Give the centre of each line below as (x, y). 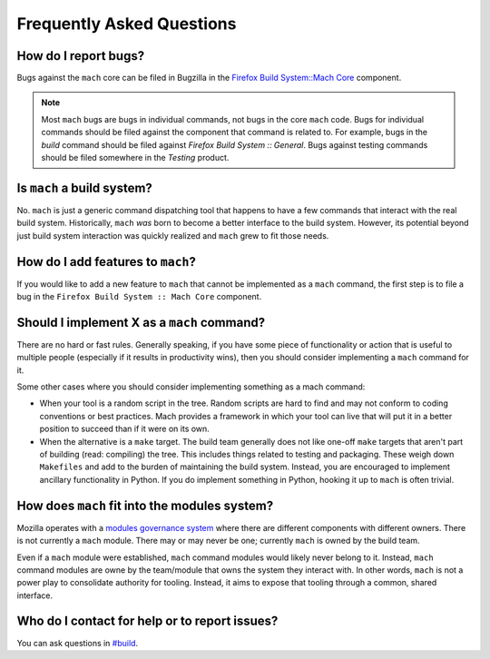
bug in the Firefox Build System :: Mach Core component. (139, 296)
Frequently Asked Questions (127, 24)
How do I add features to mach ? (107, 262)
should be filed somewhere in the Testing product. (135, 158)
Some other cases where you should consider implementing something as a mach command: (191, 387)
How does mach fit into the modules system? (145, 505)
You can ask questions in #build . (78, 643)
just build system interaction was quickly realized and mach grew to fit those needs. (173, 235)
